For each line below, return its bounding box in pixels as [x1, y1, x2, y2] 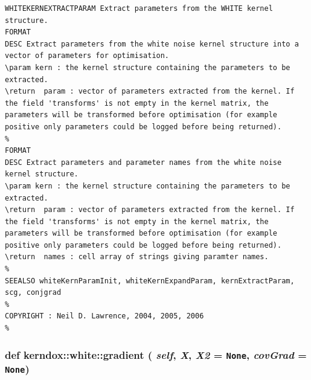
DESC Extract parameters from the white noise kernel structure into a [5, 39, 299, 48]
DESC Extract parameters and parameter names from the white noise [5, 158, 282, 167]
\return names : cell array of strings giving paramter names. [5, 253, 269, 262]
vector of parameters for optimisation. [5, 51, 170, 60]
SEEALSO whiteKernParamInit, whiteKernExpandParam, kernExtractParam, [5, 276, 295, 285]
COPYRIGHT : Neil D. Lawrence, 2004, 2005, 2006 [5, 312, 204, 321]
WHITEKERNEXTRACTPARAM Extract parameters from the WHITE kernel [5, 4, 273, 13]
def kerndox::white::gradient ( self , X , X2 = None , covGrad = [5, 347, 307, 362]
